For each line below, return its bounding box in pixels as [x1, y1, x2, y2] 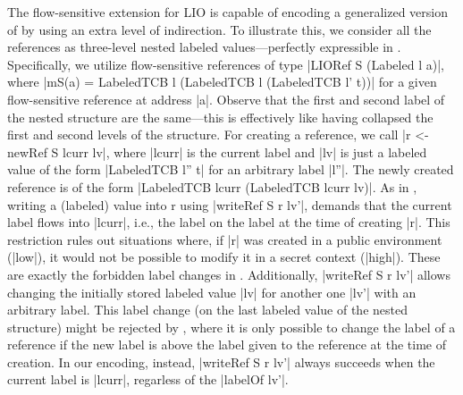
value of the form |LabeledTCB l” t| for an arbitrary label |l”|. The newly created [7, 160, 454, 179]
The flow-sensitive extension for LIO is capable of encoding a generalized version [7, 3, 448, 21]
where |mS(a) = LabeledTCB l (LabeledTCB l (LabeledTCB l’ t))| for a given [7, 72, 437, 91]
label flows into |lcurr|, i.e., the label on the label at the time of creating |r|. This [7, 213, 450, 231]
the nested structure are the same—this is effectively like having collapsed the [7, 107, 434, 126]
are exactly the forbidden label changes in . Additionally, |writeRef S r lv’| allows [7, 265, 450, 283]
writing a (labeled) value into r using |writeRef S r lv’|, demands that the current [7, 195, 452, 214]
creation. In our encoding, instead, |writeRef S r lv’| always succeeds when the [7, 352, 435, 371]
